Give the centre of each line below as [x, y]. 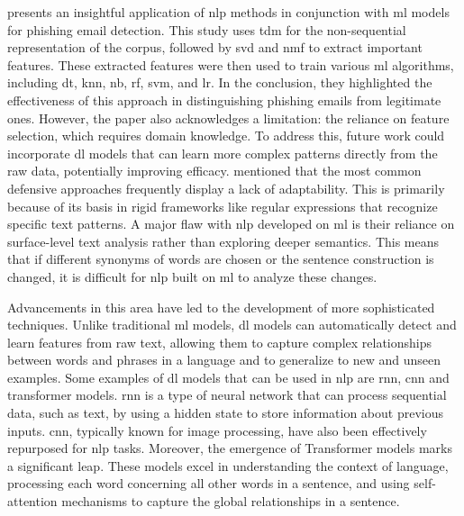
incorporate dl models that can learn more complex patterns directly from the [223, 153]
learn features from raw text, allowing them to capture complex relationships [220, 342]
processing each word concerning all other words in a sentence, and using [209, 483]
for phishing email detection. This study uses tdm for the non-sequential [207, 29]
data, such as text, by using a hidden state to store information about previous [225, 413]
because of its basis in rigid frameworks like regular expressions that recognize [223, 206]
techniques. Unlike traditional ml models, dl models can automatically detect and [232, 325]
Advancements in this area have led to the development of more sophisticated [221, 307]
